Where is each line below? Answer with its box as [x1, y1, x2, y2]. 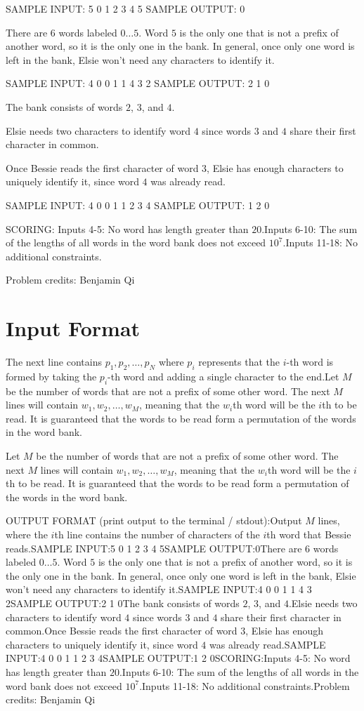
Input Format [6, 314, 141, 343]
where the [6, 526, 48, 541]
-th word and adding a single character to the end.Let [108, 368, 339, 383]
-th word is [286, 354, 334, 369]
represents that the [198, 354, 280, 369]
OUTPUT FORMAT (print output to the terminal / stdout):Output [6, 513, 302, 528]
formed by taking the [6, 368, 97, 383]
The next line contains [6, 354, 102, 369]
